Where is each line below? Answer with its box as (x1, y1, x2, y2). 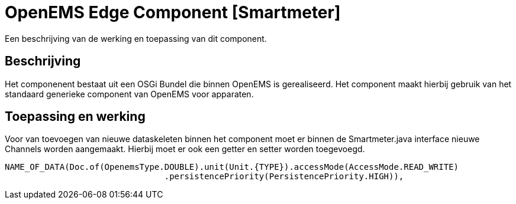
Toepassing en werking (5, 109, 146, 124)
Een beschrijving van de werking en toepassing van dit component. (5, 33, 267, 44)
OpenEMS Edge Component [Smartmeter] (5, 2, 341, 22)
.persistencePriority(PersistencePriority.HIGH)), (164, 172, 404, 182)
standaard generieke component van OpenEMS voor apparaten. (5, 88, 254, 99)
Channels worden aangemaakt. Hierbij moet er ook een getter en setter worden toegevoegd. (5, 144, 365, 154)
